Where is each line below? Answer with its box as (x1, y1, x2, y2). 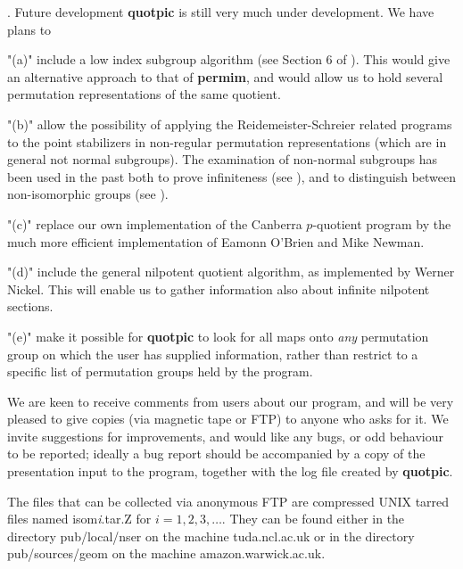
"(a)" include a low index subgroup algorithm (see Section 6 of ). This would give (7, 50, 451, 69)
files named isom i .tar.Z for (7, 509, 152, 528)
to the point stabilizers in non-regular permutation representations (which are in (7, 132, 447, 151)
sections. (7, 297, 54, 316)
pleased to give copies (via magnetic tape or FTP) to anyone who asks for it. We (7, 409, 449, 428)
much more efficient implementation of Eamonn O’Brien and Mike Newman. (7, 232, 425, 251)
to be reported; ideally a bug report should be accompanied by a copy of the (7, 444, 426, 463)
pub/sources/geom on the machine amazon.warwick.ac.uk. (7, 544, 326, 563)
